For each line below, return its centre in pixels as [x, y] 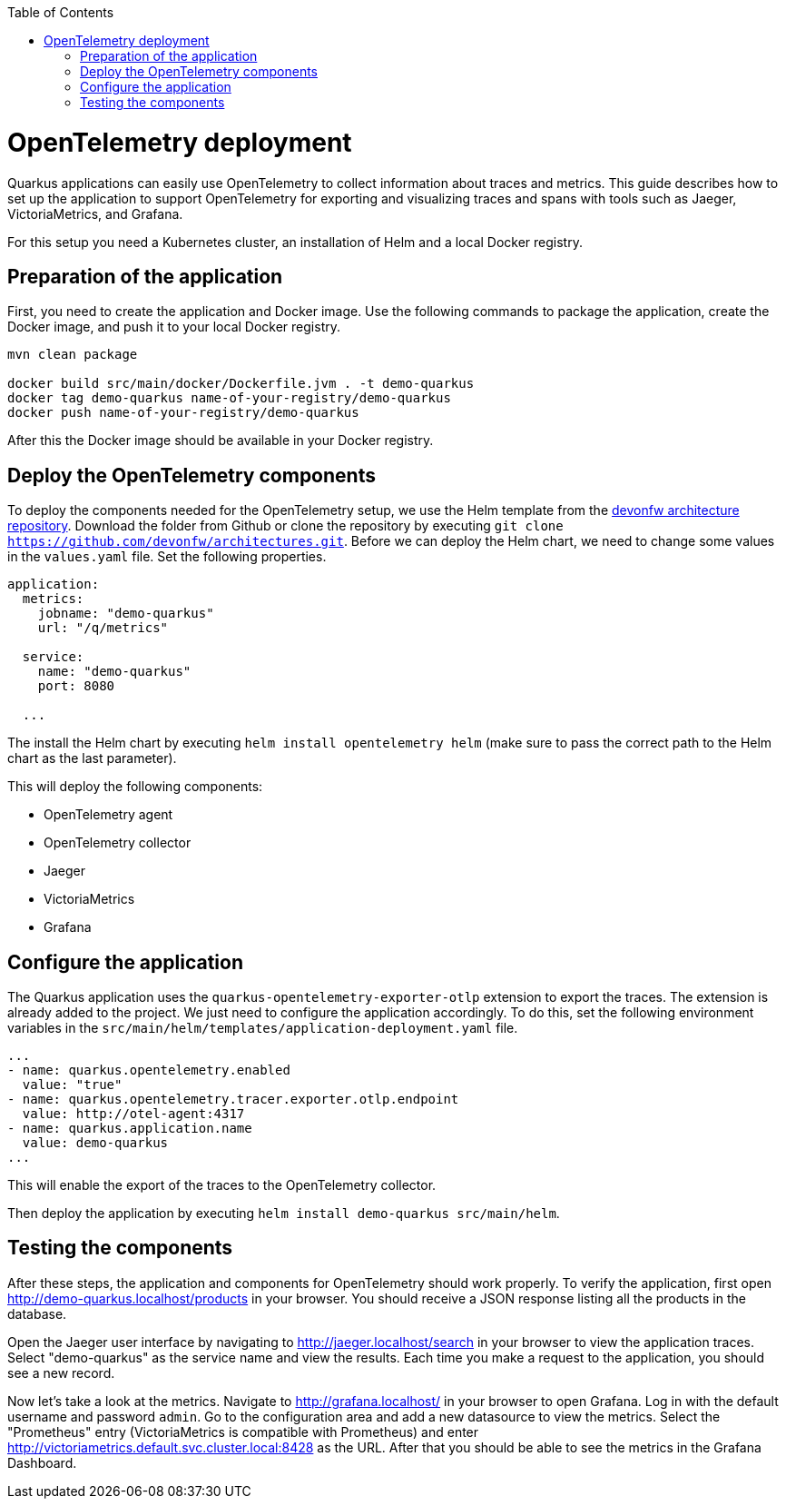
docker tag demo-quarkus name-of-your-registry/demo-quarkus [229, 398]
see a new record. [61, 1372]
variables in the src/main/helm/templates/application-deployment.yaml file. [263, 1028]
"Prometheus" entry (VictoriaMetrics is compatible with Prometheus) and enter [243, 1432]
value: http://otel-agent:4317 [133, 1114]
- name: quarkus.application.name [130, 1129]
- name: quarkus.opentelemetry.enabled [149, 1070]
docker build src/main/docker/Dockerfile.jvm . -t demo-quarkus [241, 384]
